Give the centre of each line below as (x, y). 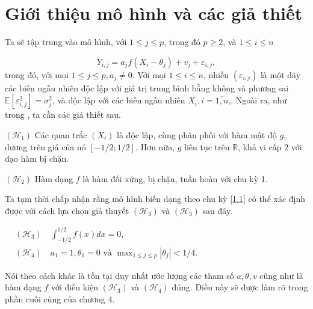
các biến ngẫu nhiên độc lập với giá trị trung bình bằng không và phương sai (147, 87)
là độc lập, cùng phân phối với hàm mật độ (197, 134)
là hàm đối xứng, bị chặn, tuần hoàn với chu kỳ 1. (175, 178)
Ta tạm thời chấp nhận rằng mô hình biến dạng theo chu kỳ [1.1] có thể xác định (155, 199)
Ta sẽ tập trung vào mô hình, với (66, 42)
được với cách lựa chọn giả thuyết (67, 210)
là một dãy (280, 74)
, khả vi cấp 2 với (270, 146)
